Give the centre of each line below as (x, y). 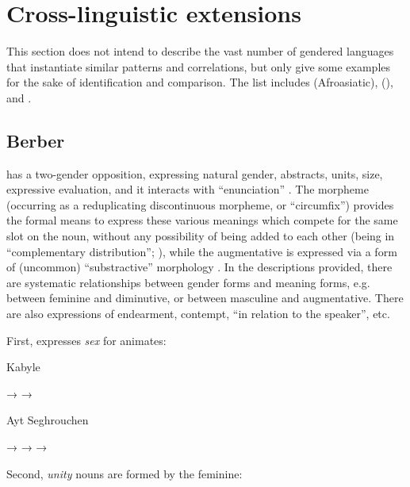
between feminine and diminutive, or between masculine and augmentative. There (205, 298)
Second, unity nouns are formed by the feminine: (125, 473)
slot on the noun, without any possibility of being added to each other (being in (201, 236)
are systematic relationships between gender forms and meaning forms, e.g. (188, 282)
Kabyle (23, 367)
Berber (36, 140)
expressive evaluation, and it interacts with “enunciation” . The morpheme (188, 189)
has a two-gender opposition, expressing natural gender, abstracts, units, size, (195, 173)
